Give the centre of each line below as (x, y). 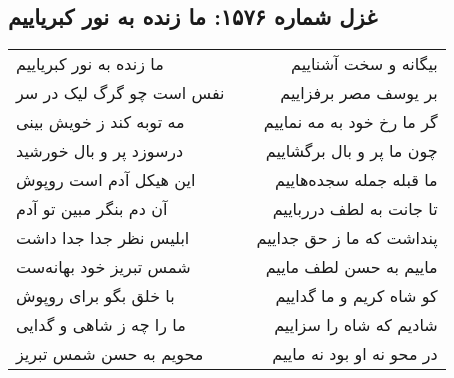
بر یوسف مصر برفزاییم (359, 93)
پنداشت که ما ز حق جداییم (347, 238)
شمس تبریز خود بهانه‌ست (103, 267)
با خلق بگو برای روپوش (95, 296)
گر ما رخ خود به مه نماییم (350, 122)
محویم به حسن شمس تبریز (110, 354)
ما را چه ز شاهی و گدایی (101, 325)
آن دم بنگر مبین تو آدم (92, 209)
